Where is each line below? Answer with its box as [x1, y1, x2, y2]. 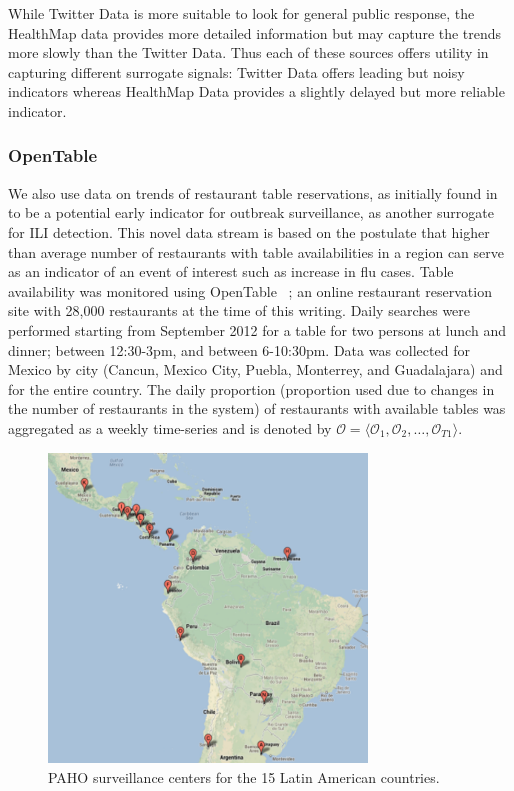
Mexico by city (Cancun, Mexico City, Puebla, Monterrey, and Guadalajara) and [8, 359, 503, 380]
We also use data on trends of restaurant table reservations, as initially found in [8, 182, 498, 203]
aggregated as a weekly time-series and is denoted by [8, 417, 332, 438]
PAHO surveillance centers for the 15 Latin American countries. [48, 766, 440, 787]
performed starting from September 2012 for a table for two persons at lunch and [8, 319, 506, 340]
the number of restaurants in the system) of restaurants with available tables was [8, 398, 506, 419]
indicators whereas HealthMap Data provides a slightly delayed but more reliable [8, 81, 505, 102]
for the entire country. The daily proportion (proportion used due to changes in [8, 378, 495, 399]
